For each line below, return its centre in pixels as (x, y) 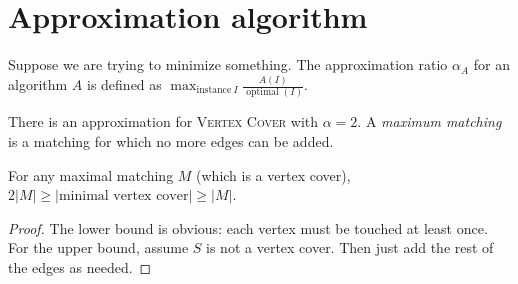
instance (214, 90)
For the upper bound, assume (98, 247)
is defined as (124, 84)
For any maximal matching (91, 174)
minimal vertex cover (123, 196)
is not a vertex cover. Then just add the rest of (350, 247)
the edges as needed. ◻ (80, 266)
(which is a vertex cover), (273, 174)
